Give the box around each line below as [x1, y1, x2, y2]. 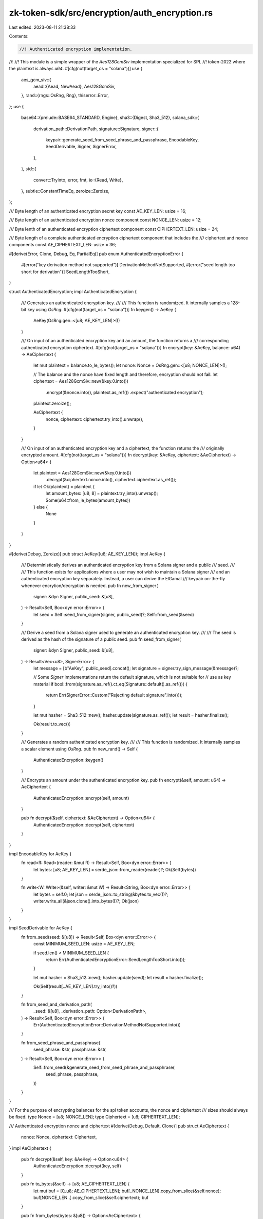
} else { [33, 504, 48, 510]
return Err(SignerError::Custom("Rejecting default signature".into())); [45, 692, 183, 698]
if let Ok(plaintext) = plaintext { [33, 483, 95, 490]
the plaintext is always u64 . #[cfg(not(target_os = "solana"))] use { [9, 66, 143, 72]
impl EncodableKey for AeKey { [9, 851, 72, 857]
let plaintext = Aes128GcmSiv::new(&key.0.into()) [33, 470, 131, 476]
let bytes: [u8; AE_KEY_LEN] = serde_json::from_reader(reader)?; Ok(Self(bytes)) [33, 866, 196, 872]
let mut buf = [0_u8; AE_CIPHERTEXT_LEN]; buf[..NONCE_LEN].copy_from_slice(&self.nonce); [33, 1188, 221, 1194]
